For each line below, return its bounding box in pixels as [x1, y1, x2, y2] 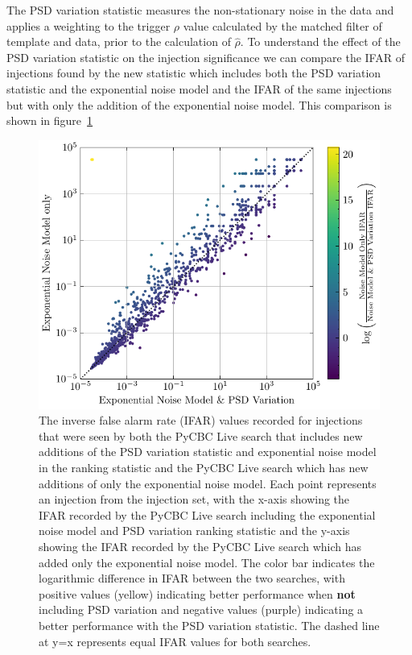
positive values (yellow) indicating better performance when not [39, 585, 356, 602]
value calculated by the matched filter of [183, 17, 382, 34]
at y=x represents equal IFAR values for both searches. [39, 632, 311, 649]
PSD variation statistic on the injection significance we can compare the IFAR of [6, 48, 405, 65]
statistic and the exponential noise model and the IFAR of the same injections [6, 80, 392, 97]
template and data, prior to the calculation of [6, 33, 231, 50]
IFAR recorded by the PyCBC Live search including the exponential [39, 506, 376, 523]
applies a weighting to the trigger [6, 17, 171, 34]
